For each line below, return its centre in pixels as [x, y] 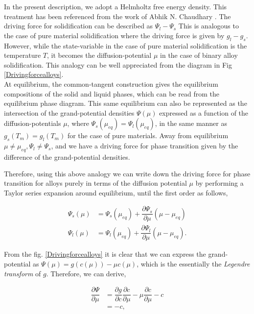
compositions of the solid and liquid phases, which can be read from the [112, 93]
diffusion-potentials [33, 123]
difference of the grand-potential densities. [67, 157]
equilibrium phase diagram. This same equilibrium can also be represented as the [126, 103]
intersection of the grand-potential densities [69, 112]
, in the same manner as [191, 123]
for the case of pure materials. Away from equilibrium [148, 135]
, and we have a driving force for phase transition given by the [145, 146]
